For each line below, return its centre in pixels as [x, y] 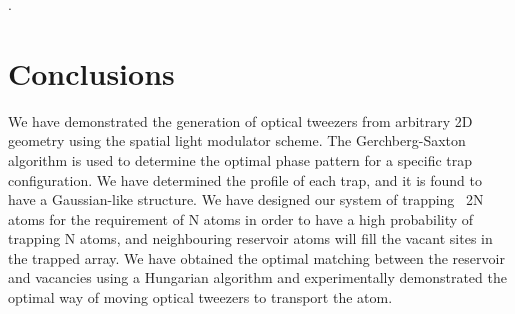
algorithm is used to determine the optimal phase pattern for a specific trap [240, 159]
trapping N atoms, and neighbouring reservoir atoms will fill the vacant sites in [250, 238]
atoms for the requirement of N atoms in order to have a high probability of [241, 218]
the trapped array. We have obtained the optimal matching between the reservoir [256, 257]
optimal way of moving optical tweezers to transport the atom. [200, 297]
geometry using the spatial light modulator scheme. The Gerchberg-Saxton [237, 140]
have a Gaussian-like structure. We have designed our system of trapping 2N [246, 199]
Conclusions [91, 72]
